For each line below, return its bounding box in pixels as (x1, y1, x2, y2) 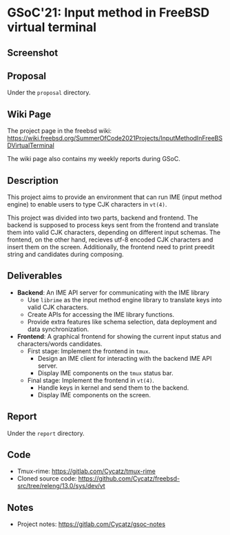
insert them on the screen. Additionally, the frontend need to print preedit (7, 243, 215, 251)
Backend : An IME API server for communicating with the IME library (17, 288, 210, 297)
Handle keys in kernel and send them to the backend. (37, 384, 189, 392)
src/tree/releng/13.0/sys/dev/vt (17, 482, 105, 490)
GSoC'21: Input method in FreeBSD (7, 5, 210, 21)
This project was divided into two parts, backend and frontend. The (7, 213, 198, 222)
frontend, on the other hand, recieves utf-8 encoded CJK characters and (7, 235, 213, 244)
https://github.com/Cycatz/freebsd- (78, 474, 180, 483)
